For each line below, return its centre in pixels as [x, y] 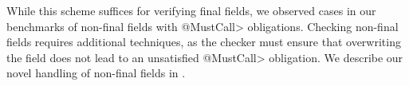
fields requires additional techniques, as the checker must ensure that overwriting [204, 42]
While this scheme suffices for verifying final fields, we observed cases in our [191, 10]
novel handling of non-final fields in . [96, 73]
